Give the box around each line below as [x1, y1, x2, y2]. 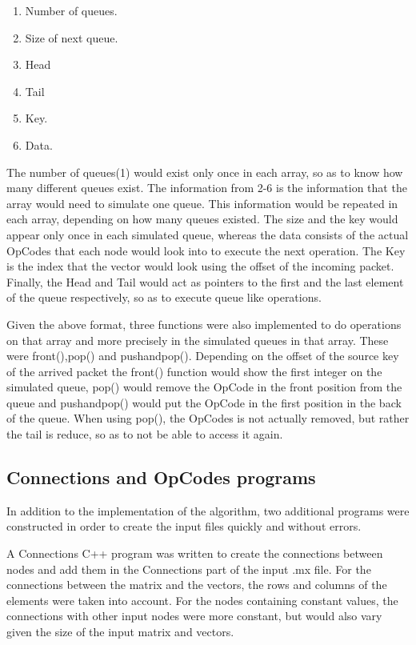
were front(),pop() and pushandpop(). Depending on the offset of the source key [6, 347, 399, 364]
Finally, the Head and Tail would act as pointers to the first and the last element [6, 273, 404, 290]
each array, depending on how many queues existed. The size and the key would [6, 210, 398, 227]
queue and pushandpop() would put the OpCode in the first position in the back [6, 394, 402, 411]
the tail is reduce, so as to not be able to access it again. [6, 426, 283, 443]
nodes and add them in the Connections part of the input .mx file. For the [6, 560, 371, 577]
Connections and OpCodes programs [6, 465, 316, 490]
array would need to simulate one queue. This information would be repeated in [6, 194, 398, 211]
